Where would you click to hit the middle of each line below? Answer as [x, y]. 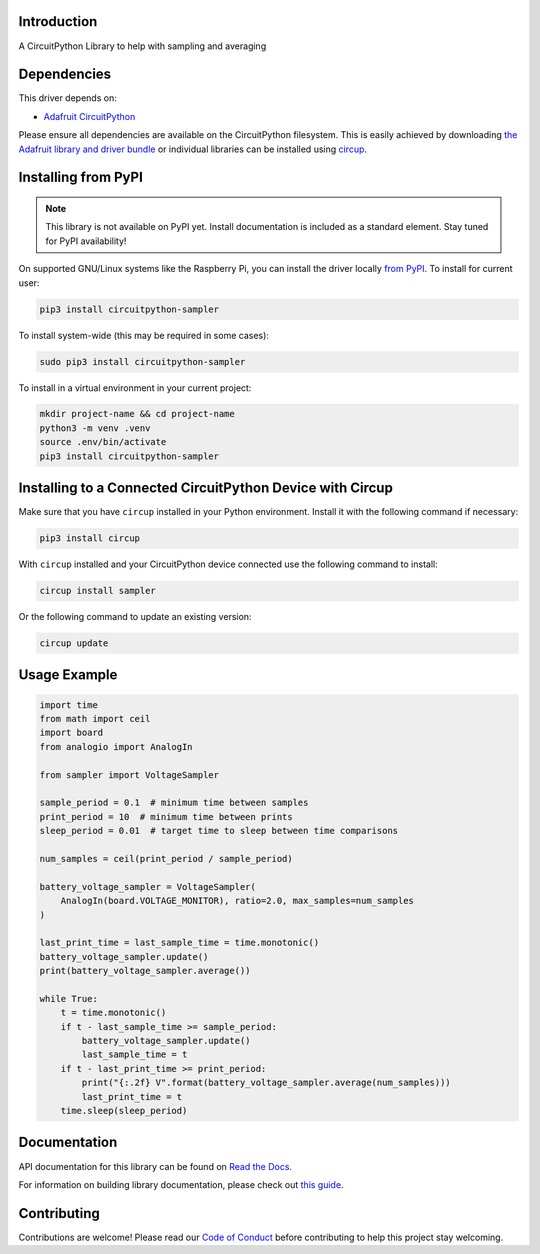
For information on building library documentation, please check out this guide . [181, 1184]
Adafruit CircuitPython [89, 116]
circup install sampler [98, 591]
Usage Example [68, 675]
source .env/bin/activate [103, 442]
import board [71, 733]
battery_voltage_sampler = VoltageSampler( [148, 886]
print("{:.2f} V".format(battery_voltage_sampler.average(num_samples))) [266, 1083]
